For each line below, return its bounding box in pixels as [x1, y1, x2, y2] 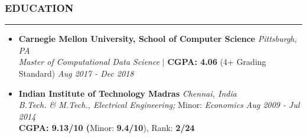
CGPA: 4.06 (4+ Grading [167, 55, 266, 68]
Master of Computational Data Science [18, 55, 160, 68]
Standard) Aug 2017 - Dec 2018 [18, 67, 134, 79]
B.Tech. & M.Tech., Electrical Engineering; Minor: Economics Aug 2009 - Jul [18, 98, 300, 111]
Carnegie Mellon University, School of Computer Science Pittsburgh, [18, 32, 297, 45]
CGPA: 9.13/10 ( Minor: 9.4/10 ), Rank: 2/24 [18, 121, 195, 134]
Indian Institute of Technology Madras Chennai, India [18, 87, 237, 99]
